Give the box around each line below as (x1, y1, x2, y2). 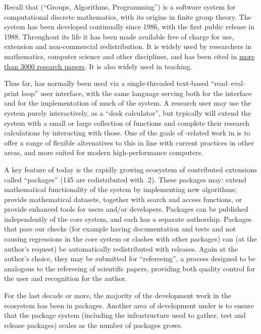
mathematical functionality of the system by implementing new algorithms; (4, 184, 237, 195)
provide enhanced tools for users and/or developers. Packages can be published (4, 204, 248, 214)
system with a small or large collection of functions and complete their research (4, 117, 249, 128)
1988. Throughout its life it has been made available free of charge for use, (4, 31, 234, 41)
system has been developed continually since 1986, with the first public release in (4, 21, 254, 32)
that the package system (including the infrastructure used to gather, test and (4, 310, 246, 320)
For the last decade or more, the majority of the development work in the (4, 290, 232, 301)
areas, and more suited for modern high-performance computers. (4, 147, 203, 158)
